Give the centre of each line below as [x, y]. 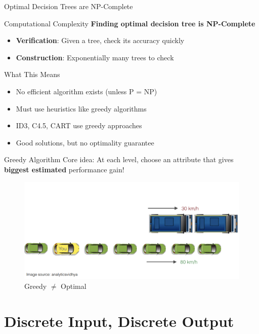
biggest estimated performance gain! [64, 169]
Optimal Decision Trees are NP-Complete [69, 6]
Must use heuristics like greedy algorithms [81, 108]
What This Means [32, 74]
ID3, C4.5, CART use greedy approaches [79, 125]
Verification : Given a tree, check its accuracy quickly [100, 40]
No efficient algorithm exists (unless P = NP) [87, 91]
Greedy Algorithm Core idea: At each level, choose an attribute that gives [119, 159]
